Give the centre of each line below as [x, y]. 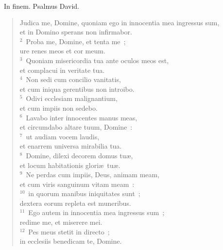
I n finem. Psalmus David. [42, 6]
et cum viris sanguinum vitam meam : [77, 184]
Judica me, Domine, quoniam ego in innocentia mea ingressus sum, [120, 22]
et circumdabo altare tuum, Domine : [76, 127]
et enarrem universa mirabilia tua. [71, 146]
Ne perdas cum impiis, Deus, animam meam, [93, 175]
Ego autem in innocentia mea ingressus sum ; [96, 212]
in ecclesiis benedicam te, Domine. [71, 241]
